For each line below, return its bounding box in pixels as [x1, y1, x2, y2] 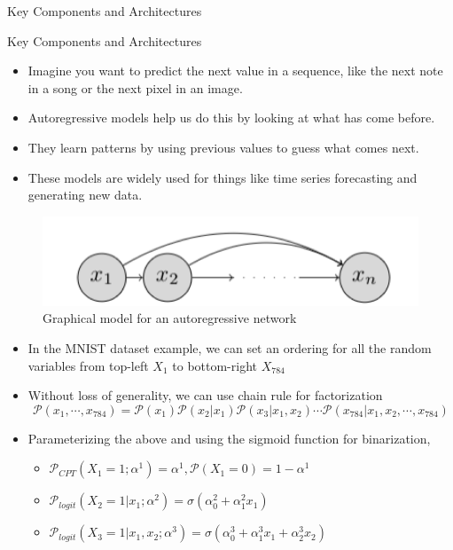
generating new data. [27, 185, 143, 204]
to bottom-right [172, 356, 258, 374]
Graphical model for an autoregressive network [43, 309, 297, 327]
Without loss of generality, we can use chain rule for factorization [27, 386, 383, 405]
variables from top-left [27, 356, 149, 374]
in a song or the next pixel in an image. [27, 78, 243, 97]
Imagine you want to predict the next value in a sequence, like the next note [27, 61, 443, 80]
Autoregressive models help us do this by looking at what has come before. [27, 108, 435, 127]
